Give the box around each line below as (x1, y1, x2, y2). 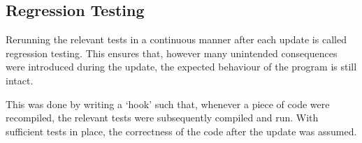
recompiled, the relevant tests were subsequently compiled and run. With (6, 110, 319, 125)
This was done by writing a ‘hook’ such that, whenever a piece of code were (6, 96, 330, 111)
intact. (6, 73, 34, 87)
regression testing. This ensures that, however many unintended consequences (6, 45, 338, 60)
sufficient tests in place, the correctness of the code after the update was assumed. (6, 123, 357, 138)
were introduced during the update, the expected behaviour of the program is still (6, 59, 357, 74)
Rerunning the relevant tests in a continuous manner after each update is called (6, 32, 347, 47)
